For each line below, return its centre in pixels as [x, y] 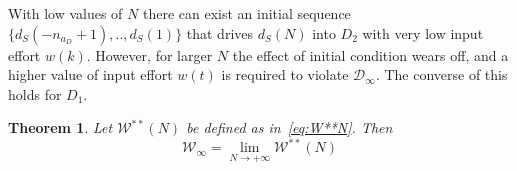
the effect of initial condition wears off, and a [370, 54]
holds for [35, 93]
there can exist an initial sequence [246, 13]
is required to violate [285, 74]
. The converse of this [441, 74]
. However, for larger [149, 54]
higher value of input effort [90, 74]
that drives [220, 32]
